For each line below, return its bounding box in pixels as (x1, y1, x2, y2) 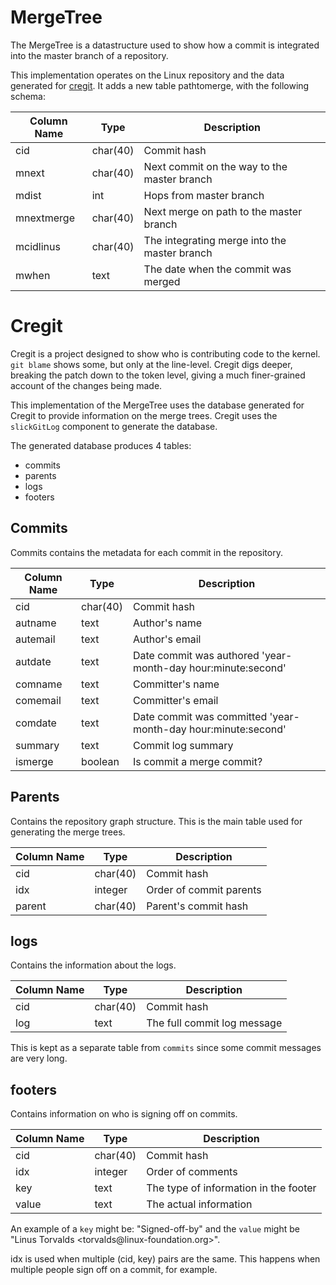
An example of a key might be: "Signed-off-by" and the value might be (10, 1223, 300, 1235)
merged (143, 274, 181, 288)
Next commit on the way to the (143, 159, 288, 173)
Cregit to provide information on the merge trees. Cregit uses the (10, 409, 278, 421)
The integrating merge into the (143, 233, 287, 247)
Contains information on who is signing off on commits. (10, 1108, 238, 1120)
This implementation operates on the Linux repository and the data (10, 69, 285, 81)
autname (15, 616, 57, 630)
